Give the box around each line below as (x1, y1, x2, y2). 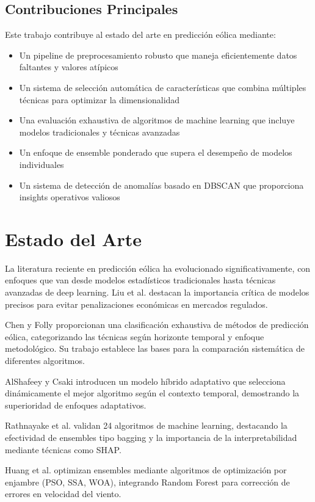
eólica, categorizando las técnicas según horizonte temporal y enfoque (5, 330, 264, 343)
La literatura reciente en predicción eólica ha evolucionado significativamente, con (5, 261, 311, 274)
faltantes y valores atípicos (19, 60, 118, 73)
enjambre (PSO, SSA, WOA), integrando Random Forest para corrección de (5, 475, 290, 488)
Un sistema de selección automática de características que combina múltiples (19, 81, 306, 93)
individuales (19, 158, 64, 170)
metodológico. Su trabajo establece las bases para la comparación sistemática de (5, 342, 305, 355)
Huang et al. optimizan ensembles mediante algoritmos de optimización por (5, 464, 287, 476)
